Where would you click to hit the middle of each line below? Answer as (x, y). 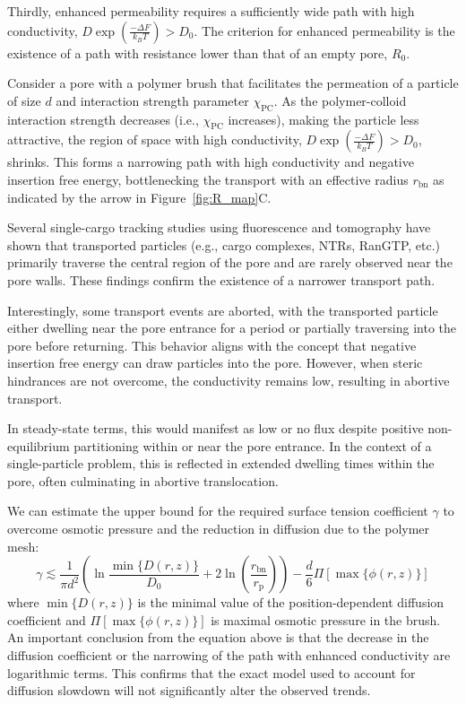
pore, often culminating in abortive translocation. (143, 480)
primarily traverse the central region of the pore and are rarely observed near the (230, 262)
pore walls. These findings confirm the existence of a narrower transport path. (221, 279)
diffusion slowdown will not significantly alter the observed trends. (189, 690)
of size (24, 100)
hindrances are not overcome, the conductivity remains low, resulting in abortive (229, 380)
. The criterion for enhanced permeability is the (324, 30)
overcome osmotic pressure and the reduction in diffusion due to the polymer (219, 529)
